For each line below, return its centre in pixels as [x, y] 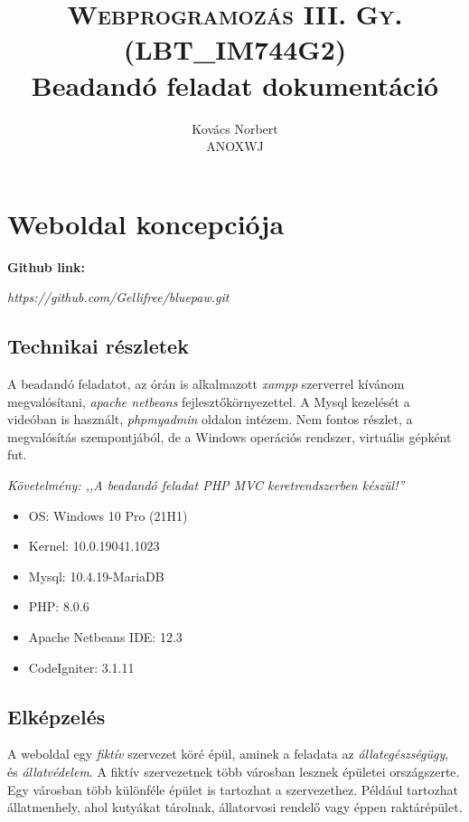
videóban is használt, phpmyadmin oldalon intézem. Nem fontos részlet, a [210, 419]
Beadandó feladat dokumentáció [235, 85]
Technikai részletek [98, 346]
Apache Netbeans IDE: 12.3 [105, 636]
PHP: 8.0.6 [59, 606]
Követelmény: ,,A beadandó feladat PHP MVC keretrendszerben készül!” [206, 484]
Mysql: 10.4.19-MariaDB [96, 576]
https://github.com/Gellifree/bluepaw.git [118, 297]
